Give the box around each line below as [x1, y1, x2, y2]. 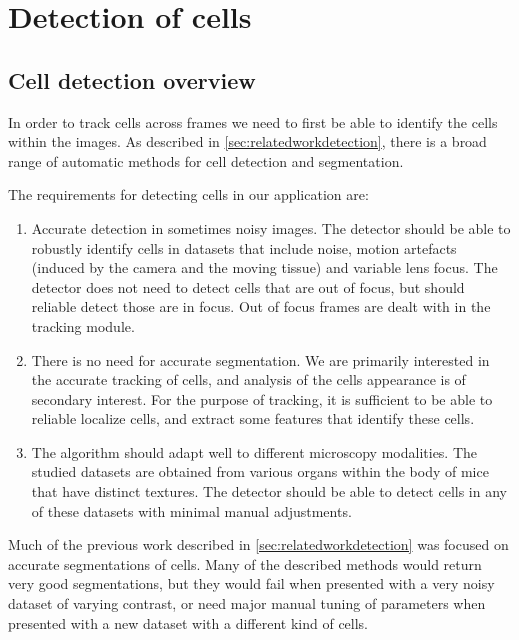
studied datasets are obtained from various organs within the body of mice [31, 461, 489, 482]
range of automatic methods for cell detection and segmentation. [8, 150, 404, 171]
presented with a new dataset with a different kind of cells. [8, 612, 369, 633]
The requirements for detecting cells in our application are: [8, 184, 369, 205]
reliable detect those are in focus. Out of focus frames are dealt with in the [31, 296, 491, 317]
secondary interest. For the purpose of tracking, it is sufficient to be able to [31, 388, 493, 409]
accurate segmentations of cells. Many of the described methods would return [8, 553, 482, 574]
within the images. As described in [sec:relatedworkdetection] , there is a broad [8, 131, 487, 152]
